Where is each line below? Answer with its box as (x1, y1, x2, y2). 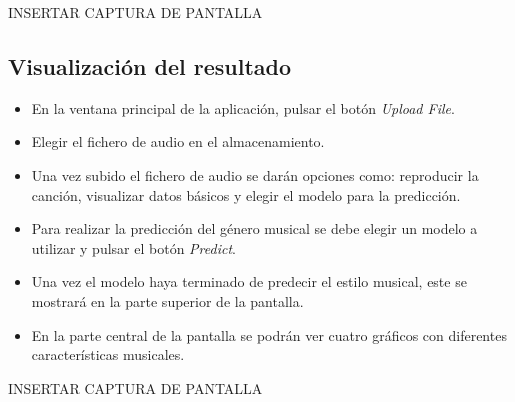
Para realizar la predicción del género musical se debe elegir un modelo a (31, 218, 478, 239)
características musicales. (31, 344, 185, 365)
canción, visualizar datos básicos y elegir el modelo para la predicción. (31, 184, 461, 205)
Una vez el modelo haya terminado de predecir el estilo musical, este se (31, 271, 467, 292)
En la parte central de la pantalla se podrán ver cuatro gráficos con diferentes (31, 324, 507, 345)
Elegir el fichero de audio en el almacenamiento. (31, 131, 325, 152)
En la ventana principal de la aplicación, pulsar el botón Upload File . (31, 97, 455, 118)
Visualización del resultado (8, 50, 291, 81)
